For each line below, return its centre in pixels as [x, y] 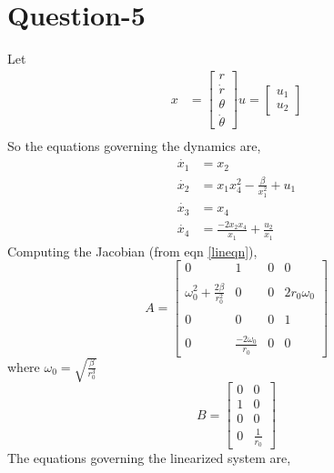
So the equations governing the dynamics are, [134, 146]
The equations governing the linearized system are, [149, 457]
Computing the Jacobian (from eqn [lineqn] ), [132, 251]
